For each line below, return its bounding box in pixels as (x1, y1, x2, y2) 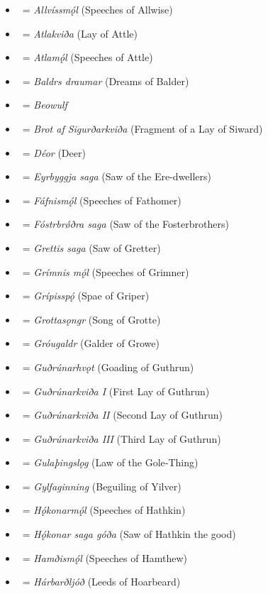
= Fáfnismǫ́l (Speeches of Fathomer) (22, 192, 182, 207)
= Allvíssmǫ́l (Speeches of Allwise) (22, 2, 173, 16)
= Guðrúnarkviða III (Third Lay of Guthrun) (22, 431, 221, 446)
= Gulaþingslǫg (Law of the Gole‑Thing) (22, 455, 199, 470)
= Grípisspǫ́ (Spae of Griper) (22, 288, 150, 303)
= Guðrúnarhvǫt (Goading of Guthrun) (22, 359, 194, 374)
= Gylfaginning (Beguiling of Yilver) (22, 478, 182, 493)
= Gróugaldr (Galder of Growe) (22, 336, 160, 351)
